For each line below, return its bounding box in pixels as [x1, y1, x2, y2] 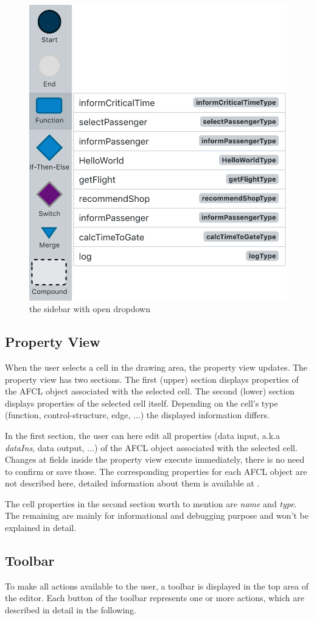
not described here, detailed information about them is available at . [5, 477, 260, 490]
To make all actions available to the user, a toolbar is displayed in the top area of [5, 579, 309, 592]
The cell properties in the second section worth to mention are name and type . [5, 497, 297, 510]
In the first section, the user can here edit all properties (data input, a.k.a [5, 429, 281, 441]
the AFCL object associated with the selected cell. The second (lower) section [5, 385, 295, 397]
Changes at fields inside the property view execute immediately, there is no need [5, 453, 305, 466]
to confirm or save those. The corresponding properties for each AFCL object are [5, 465, 307, 477]
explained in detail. [5, 521, 77, 534]
